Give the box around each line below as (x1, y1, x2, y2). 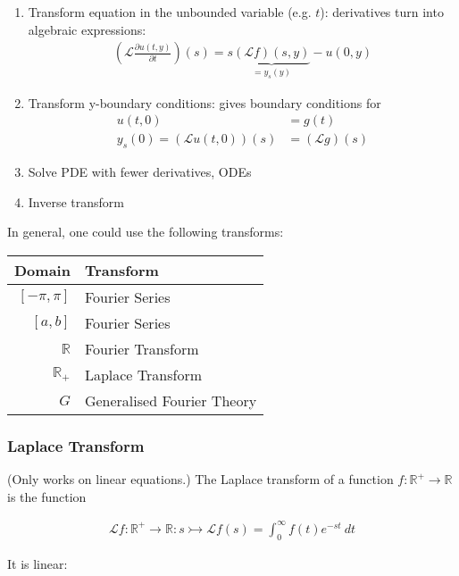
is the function (7, 487, 87, 505)
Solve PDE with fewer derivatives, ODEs (28, 163, 252, 180)
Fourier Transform (84, 338, 199, 359)
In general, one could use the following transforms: (7, 222, 284, 241)
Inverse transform (28, 192, 125, 211)
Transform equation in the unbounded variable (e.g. (28, 3, 312, 21)
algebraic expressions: (28, 20, 146, 38)
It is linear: (7, 554, 68, 572)
